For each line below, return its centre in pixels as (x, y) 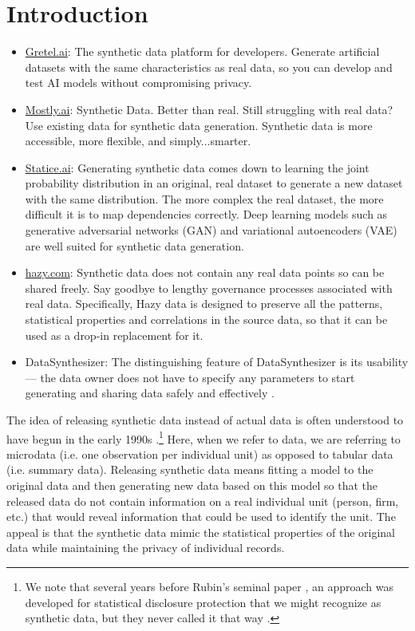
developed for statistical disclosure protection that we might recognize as (203, 602)
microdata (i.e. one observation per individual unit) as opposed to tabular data (200, 454)
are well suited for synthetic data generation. (134, 245)
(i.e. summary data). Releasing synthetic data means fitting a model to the (190, 469)
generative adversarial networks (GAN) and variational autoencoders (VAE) (211, 230)
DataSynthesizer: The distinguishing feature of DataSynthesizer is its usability (217, 362)
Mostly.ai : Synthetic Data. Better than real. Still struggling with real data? (209, 109)
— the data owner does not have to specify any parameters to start (190, 377)
